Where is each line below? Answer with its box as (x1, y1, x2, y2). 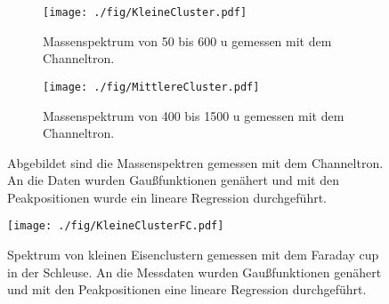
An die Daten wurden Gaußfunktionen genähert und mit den (7, 171, 339, 189)
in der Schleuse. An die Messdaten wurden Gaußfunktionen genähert (7, 262, 382, 281)
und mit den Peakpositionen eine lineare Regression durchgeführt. (7, 280, 367, 299)
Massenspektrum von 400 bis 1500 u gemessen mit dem (43, 106, 344, 124)
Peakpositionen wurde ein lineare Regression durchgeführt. (7, 188, 328, 206)
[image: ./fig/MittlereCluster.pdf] (43, 80, 260, 93)
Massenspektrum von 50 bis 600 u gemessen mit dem (43, 31, 332, 50)
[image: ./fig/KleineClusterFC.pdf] (7, 220, 224, 233)
